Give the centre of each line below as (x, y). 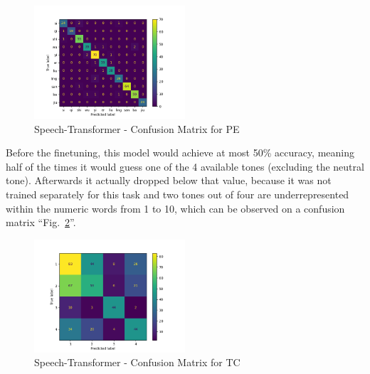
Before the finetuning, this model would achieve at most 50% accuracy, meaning (180, 153)
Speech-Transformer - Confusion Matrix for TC (137, 362)
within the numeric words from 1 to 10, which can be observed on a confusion (175, 208)
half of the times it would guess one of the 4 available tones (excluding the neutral (185, 166)
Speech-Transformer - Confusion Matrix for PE (137, 128)
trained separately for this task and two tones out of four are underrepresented (178, 194)
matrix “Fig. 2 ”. (41, 222)
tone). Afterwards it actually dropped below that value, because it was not (169, 180)
